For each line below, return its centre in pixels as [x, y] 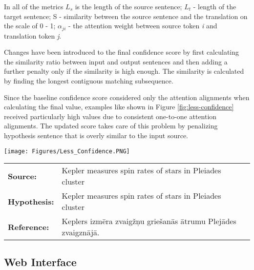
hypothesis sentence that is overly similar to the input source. [96, 135]
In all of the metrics [34, 6]
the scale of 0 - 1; [30, 26]
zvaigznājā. [81, 232]
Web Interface [40, 261]
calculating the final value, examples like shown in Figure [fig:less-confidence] [119, 107]
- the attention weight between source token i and [143, 26]
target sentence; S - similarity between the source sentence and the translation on [126, 16]
